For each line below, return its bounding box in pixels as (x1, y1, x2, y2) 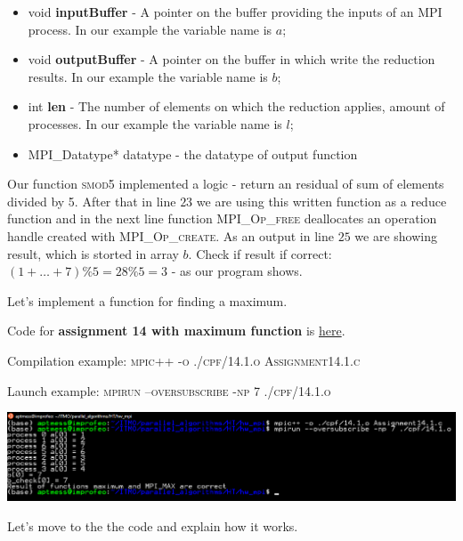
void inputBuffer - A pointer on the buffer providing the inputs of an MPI (28, 3, 443, 20)
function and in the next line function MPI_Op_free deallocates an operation (7, 209, 437, 228)
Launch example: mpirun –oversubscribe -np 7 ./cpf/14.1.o (7, 381, 331, 400)
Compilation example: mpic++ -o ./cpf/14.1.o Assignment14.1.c (7, 351, 361, 369)
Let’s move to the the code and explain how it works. (7, 516, 298, 535)
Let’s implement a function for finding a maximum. (7, 291, 288, 310)
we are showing (354, 226, 437, 245)
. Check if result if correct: (188, 244, 332, 262)
